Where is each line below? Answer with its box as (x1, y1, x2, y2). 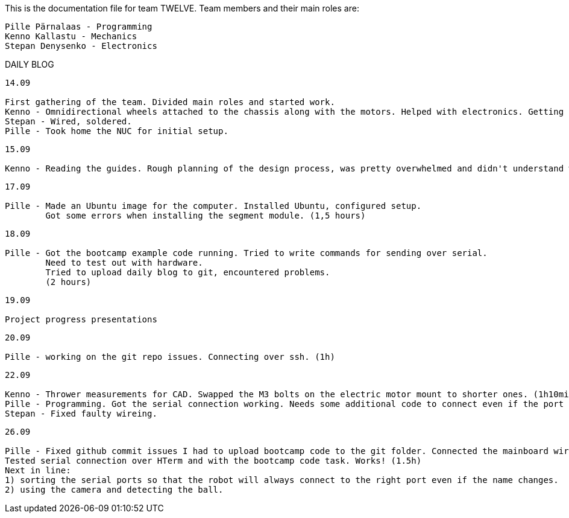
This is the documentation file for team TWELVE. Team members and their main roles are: (5, 3, 359, 13)
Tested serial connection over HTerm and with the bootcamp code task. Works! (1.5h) (5, 456, 422, 465)
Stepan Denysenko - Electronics (5, 41, 157, 51)
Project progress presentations (5, 315, 157, 324)
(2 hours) (45, 277, 92, 287)
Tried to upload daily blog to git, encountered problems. (45, 267, 330, 277)
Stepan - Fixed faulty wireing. (5, 409, 157, 418)
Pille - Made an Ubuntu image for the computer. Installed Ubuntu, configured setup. (5, 201, 422, 211)
